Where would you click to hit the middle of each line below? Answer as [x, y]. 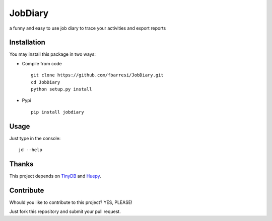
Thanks [21, 164]
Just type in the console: [35, 138]
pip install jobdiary [57, 112]
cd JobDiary [46, 82]
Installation [27, 42]
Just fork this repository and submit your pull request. [65, 211]
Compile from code [42, 63]
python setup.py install [61, 89]
